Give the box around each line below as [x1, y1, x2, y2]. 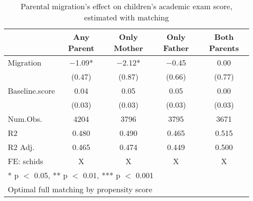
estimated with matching [84, 12, 169, 23]
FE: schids [8, 155, 43, 167]
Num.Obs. [8, 113, 42, 124]
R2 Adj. [8, 141, 35, 152]
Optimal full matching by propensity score [8, 184, 152, 195]
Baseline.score [8, 85, 55, 96]
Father [163, 42, 189, 53]
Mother [113, 42, 144, 53]
